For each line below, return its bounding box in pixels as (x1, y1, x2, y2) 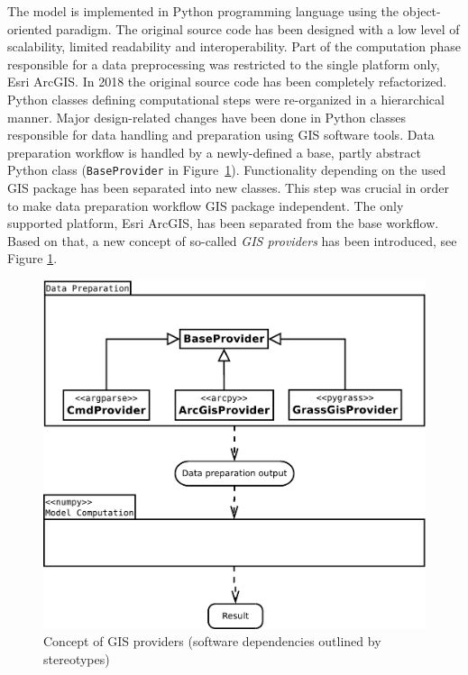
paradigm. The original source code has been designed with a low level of (56, 19, 460, 38)
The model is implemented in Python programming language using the (7, 2, 399, 20)
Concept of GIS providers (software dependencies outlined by (43, 632, 381, 651)
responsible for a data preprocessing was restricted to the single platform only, (7, 54, 440, 73)
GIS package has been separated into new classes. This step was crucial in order (7, 178, 450, 196)
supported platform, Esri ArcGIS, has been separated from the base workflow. (7, 214, 439, 233)
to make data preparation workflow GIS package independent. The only (7, 196, 404, 214)
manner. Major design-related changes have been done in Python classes (7, 107, 407, 126)
